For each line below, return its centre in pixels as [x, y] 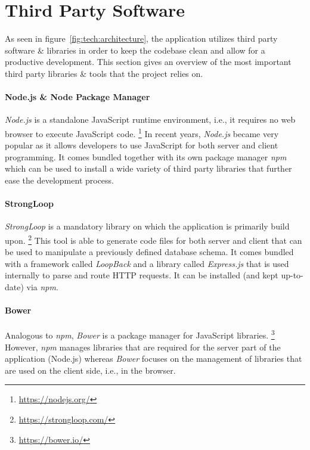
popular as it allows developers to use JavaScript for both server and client [142, 145]
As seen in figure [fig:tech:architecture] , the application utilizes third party [141, 38]
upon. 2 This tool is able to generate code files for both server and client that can [154, 239]
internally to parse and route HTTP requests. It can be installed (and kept [142, 275]
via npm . [42, 286]
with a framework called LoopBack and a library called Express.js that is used [147, 263]
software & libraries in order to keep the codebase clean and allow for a [135, 50]
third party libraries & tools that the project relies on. [104, 73]
